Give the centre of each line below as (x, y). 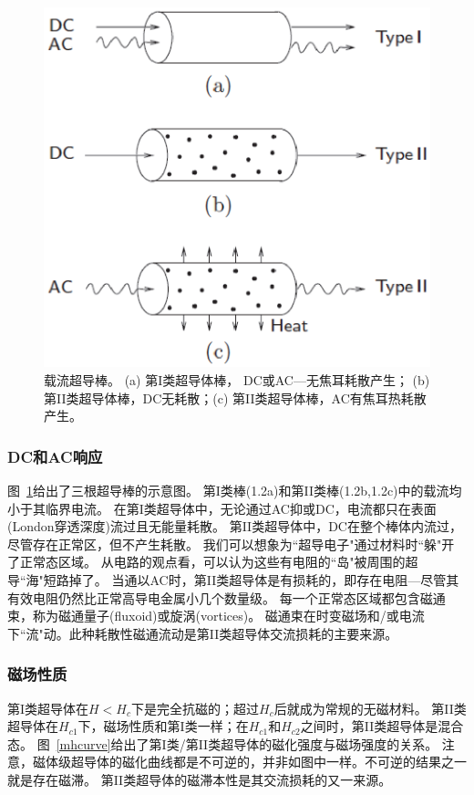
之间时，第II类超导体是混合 (382, 726)
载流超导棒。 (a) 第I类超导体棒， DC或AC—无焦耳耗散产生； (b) (237, 380)
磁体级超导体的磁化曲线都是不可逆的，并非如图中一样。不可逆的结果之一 (249, 762)
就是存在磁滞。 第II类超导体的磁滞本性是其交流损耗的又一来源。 (200, 779)
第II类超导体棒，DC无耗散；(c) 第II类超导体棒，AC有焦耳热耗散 (235, 397)
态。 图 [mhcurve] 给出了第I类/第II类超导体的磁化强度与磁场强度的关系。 (223, 743)
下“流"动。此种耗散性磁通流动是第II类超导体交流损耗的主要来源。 (203, 633)
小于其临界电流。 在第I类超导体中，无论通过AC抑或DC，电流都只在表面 (222, 508)
